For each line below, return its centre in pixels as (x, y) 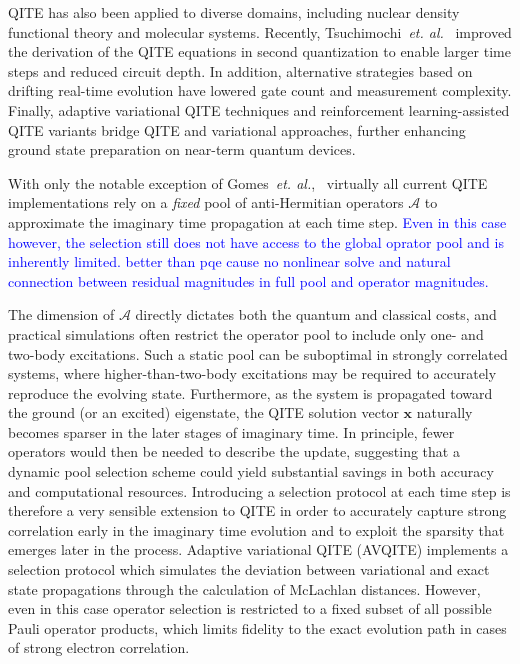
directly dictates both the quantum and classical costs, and (316, 314)
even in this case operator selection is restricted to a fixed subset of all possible (250, 608)
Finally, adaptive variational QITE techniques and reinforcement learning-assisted (259, 109)
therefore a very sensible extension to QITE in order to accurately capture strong (257, 510)
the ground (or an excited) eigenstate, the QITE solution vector (203, 412)
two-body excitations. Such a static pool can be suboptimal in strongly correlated (258, 353)
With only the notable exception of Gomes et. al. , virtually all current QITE (248, 182)
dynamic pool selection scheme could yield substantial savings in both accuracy (251, 471)
